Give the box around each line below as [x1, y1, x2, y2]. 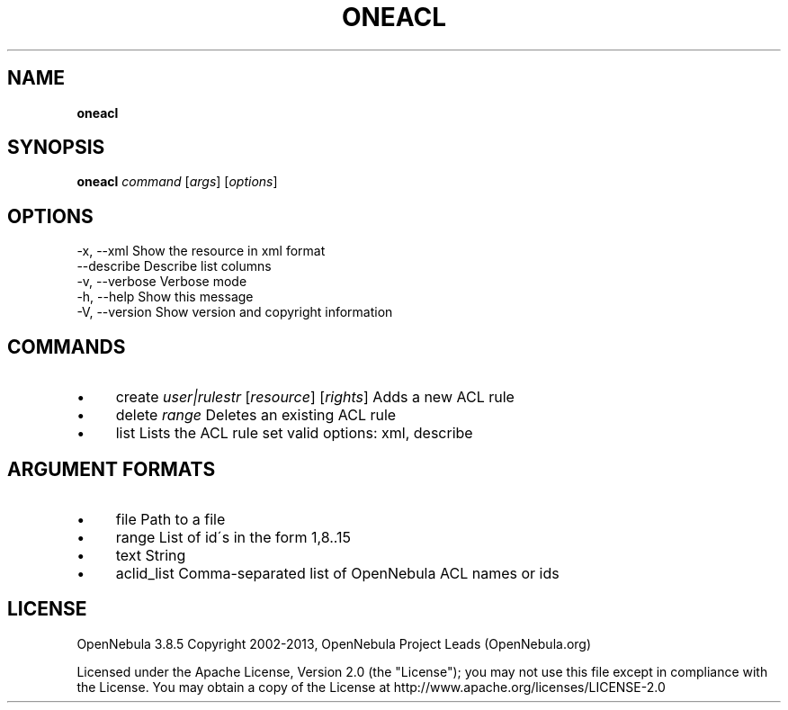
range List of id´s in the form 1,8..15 [115, 527, 352, 546]
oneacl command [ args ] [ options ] [76, 174, 278, 190]
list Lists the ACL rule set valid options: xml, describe [115, 424, 473, 443]
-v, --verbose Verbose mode [76, 274, 247, 290]
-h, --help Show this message [76, 289, 254, 305]
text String [115, 545, 186, 564]
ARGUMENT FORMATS [7, 457, 216, 481]
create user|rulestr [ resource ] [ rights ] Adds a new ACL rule [115, 388, 515, 407]
